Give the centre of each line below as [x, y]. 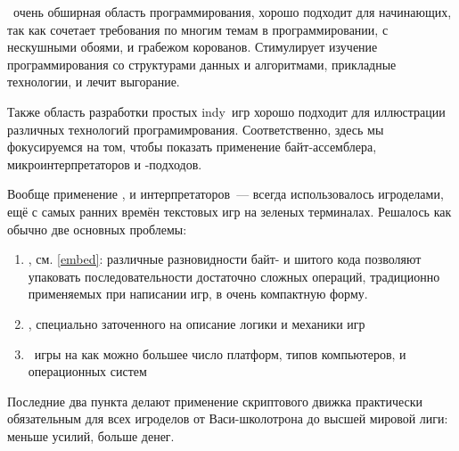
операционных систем [87, 371]
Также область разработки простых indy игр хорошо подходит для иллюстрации [226, 111]
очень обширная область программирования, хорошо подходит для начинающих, [232, 12]
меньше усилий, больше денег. [91, 435]
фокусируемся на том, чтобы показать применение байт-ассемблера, [192, 147]
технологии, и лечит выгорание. [94, 82]
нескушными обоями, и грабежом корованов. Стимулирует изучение [193, 47]
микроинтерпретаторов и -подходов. [105, 164]
